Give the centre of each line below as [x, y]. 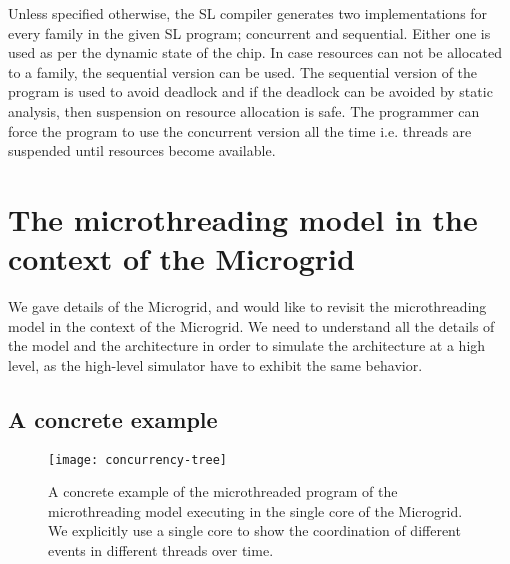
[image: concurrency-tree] [137, 459]
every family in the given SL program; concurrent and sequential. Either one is [249, 32]
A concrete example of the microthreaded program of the [223, 491]
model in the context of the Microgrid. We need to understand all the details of [251, 325]
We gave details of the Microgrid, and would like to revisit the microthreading [247, 306]
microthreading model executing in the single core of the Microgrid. [255, 510]
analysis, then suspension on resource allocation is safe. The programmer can [244, 110]
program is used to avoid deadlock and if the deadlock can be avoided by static [250, 91]
